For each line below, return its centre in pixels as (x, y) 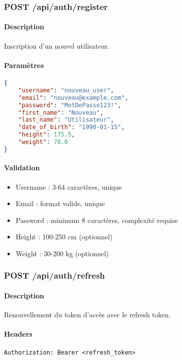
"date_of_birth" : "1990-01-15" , (71, 127)
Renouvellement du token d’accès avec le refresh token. (87, 315)
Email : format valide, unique (60, 203)
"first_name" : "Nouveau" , (61, 112)
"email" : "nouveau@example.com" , (73, 98)
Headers (18, 334)
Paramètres (24, 65)
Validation (22, 168)
